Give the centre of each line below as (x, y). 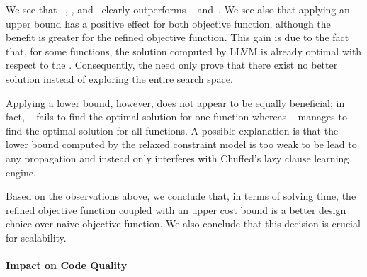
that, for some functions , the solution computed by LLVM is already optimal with (184, 51)
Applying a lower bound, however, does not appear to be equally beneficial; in (175, 102)
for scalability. (36, 237)
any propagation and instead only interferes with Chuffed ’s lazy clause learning (177, 158)
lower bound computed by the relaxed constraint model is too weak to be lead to (181, 144)
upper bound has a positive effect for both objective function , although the (168, 23)
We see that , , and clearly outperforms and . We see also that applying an (178, 9)
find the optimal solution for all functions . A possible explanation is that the (172, 130)
